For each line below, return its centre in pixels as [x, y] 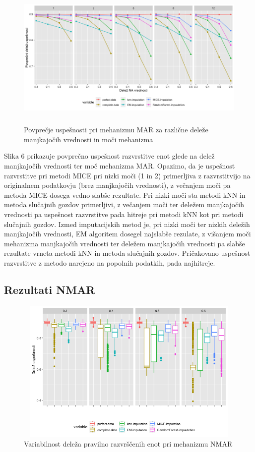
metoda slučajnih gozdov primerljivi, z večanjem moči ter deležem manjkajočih [124, 204]
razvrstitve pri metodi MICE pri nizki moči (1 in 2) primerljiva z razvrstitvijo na [127, 175]
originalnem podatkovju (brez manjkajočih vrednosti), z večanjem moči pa [117, 185]
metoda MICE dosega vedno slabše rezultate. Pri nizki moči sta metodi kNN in [125, 195]
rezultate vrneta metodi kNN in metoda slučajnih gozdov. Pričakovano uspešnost [127, 253]
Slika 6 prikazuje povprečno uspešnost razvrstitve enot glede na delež [109, 156]
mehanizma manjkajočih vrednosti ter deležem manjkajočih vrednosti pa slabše [125, 243]
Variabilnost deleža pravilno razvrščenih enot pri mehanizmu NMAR [128, 443]
